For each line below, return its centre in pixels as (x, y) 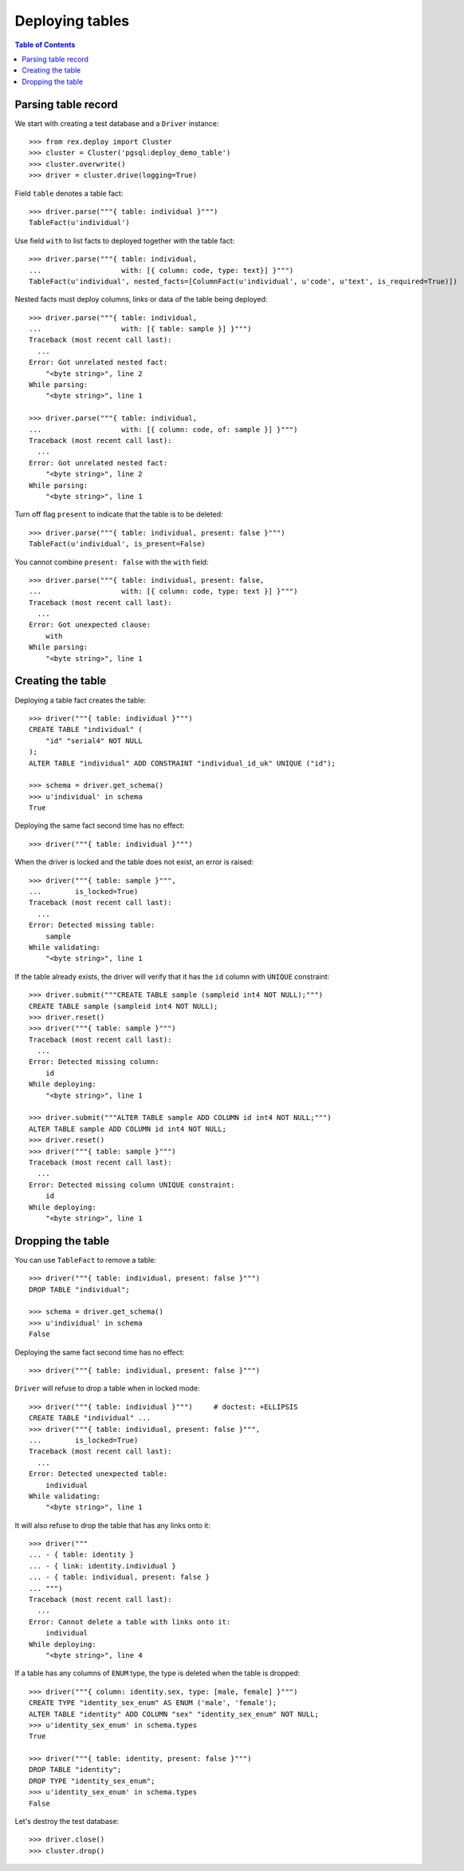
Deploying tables (72, 21)
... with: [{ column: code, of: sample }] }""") (163, 429)
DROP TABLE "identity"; (75, 1770)
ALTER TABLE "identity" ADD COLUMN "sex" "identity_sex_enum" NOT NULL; (174, 1714)
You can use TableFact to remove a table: (86, 1260)
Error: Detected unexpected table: (98, 1474)
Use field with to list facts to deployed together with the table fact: (125, 240)
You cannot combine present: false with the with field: (112, 562)
